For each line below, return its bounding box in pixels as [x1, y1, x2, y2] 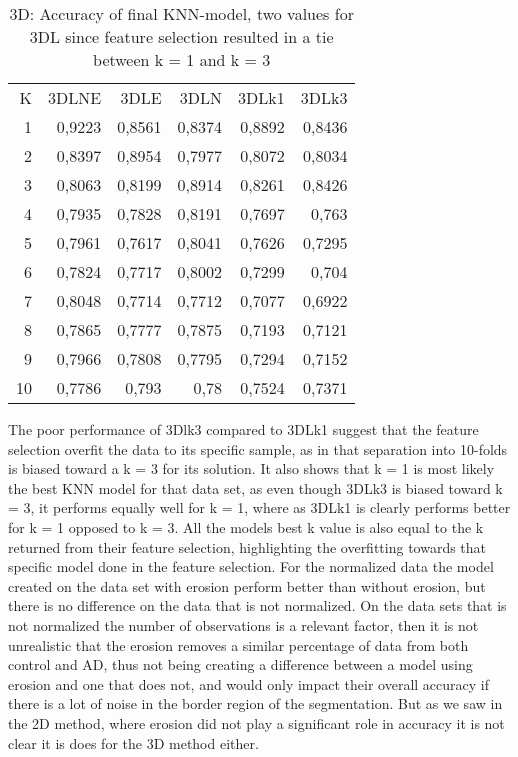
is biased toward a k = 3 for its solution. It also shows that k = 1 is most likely [8, 458, 495, 479]
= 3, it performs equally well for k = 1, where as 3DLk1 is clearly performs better [8, 497, 511, 518]
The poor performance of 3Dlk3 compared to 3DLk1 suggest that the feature [8, 419, 479, 439]
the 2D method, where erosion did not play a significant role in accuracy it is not [8, 712, 505, 733]
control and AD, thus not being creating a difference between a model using [8, 654, 473, 675]
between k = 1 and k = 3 [93, 48, 271, 71]
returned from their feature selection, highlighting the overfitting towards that [8, 536, 487, 557]
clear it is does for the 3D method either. [8, 732, 259, 753]
